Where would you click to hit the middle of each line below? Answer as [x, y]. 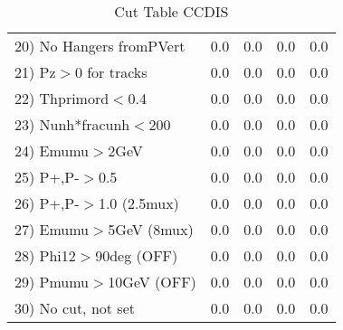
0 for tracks [111, 72]
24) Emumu [52, 151]
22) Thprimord [62, 98]
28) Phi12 [45, 255]
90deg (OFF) [137, 255]
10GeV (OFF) [152, 282]
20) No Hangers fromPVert [100, 46]
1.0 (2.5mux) [138, 203]
